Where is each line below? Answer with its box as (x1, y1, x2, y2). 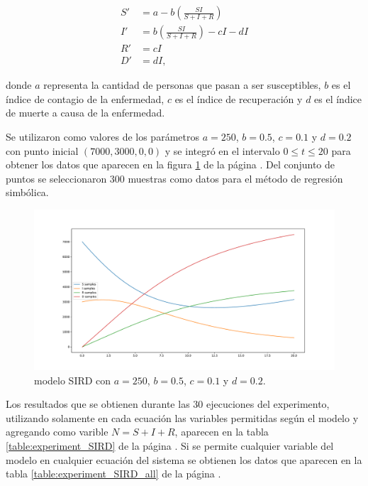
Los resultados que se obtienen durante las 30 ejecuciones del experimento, (6, 396, 330, 411)
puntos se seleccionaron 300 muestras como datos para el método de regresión (6, 171, 343, 185)
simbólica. (6, 185, 49, 200)
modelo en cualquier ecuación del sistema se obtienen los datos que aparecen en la (6, 452, 362, 467)
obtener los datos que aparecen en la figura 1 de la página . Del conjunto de (6, 157, 335, 172)
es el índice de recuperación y (174, 91, 303, 106)
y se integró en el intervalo (165, 143, 280, 158)
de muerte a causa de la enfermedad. (6, 105, 165, 120)
